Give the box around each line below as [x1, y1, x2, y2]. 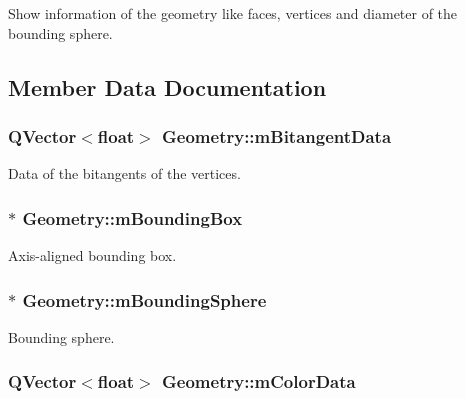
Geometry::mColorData [162, 369, 356, 394]
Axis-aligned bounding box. [8, 245, 177, 265]
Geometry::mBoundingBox [22, 205, 243, 230]
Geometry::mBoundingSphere [22, 287, 267, 312]
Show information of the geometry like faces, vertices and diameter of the [8, 3, 458, 23]
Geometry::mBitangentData [162, 123, 392, 148]
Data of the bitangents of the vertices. [8, 163, 241, 184]
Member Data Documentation [8, 71, 327, 102]
